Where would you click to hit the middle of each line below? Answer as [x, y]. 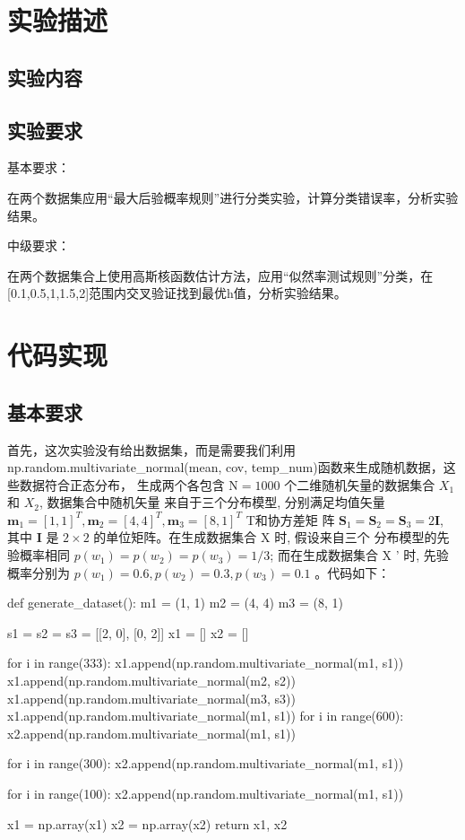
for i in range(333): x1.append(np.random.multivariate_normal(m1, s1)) [206, 663]
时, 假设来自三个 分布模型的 [356, 537]
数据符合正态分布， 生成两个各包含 [122, 484]
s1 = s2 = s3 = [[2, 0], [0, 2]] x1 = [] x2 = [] [128, 632]
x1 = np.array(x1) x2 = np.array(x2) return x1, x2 [147, 823]
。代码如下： [353, 572]
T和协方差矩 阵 [290, 519]
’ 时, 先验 [422, 555]
